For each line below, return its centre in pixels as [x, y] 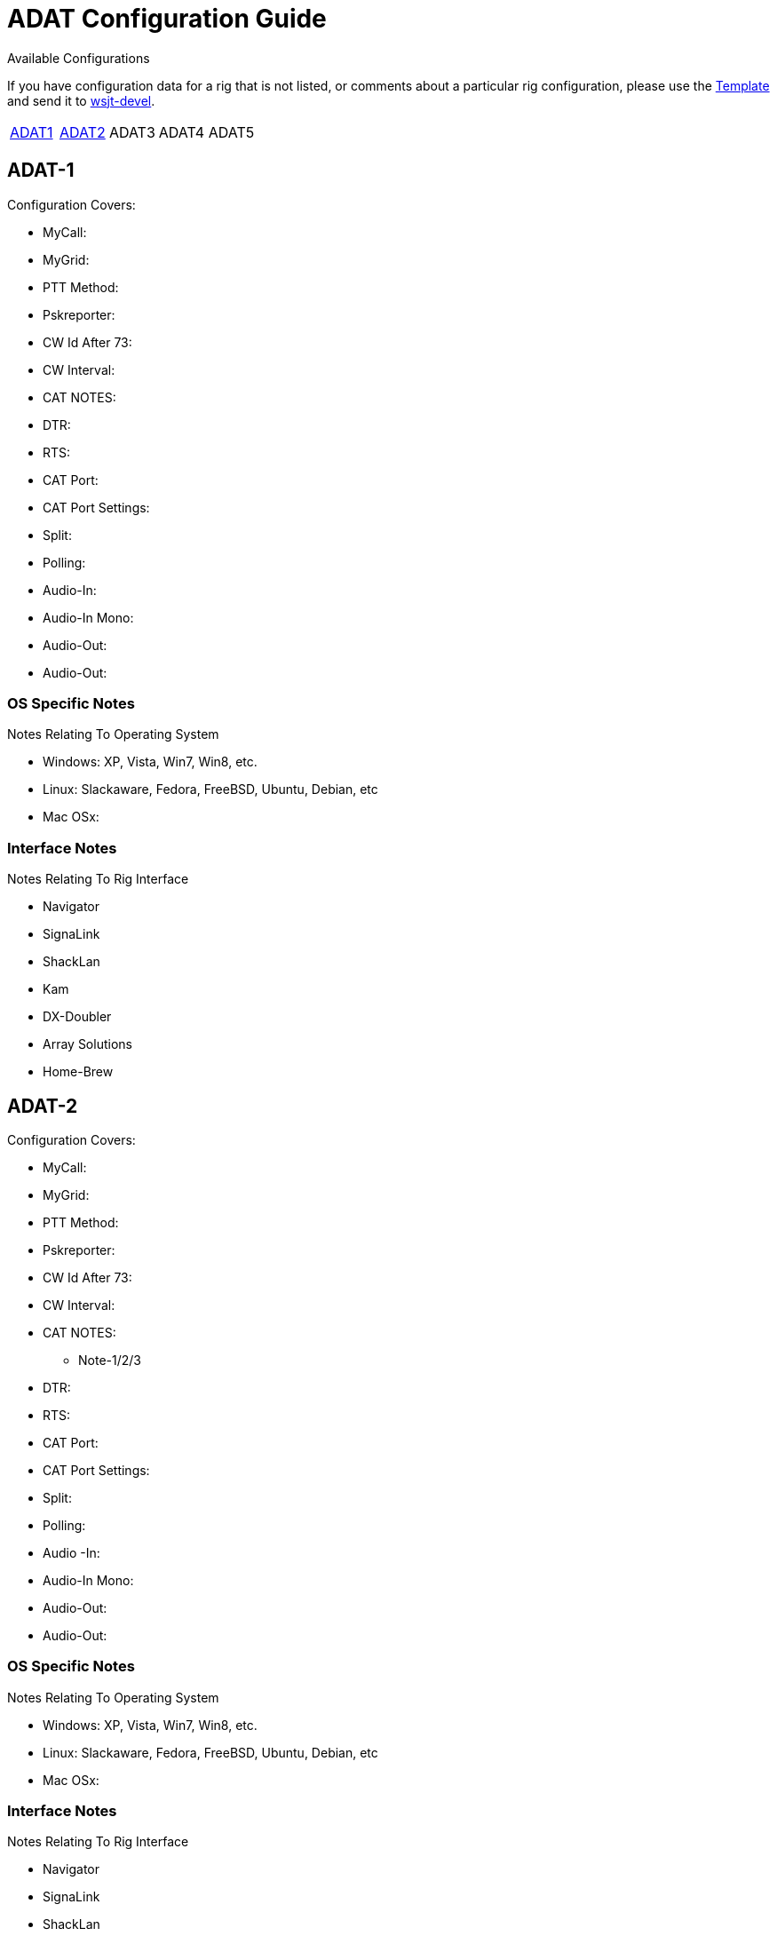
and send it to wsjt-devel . [81, 100]
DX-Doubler [77, 1017]
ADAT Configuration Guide [167, 19]
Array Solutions [87, 1044]
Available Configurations [79, 58]
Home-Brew [78, 1072]
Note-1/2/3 [110, 1360]
